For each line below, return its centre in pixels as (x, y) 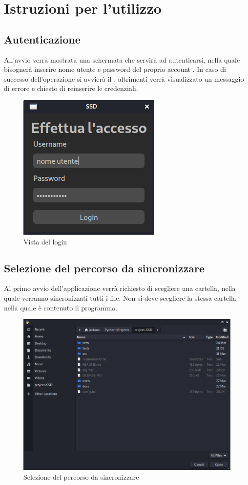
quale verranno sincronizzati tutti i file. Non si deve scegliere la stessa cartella (120, 298)
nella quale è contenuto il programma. (61, 307)
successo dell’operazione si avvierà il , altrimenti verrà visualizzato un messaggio (124, 78)
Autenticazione (42, 39)
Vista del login (45, 241)
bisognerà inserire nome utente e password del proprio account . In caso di (115, 69)
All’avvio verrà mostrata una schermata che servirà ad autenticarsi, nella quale (122, 59)
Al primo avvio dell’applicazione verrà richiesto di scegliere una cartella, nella (120, 288)
